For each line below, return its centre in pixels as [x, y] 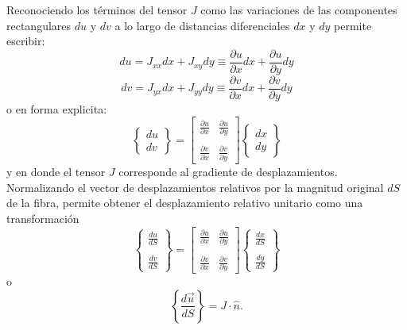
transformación [43, 219]
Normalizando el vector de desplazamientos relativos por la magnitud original [195, 187]
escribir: [26, 41]
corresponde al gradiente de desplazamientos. [228, 172]
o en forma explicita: [57, 108]
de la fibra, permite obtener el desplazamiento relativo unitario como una [185, 203]
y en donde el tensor [56, 172]
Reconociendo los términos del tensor [97, 10]
